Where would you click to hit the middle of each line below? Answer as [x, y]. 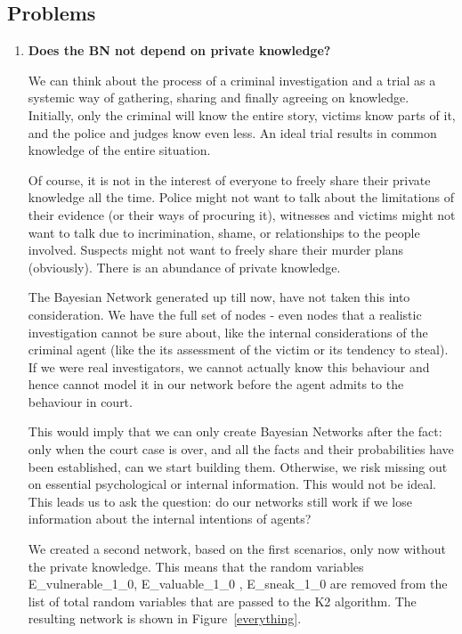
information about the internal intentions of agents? [170, 519]
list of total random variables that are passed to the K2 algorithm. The [222, 601]
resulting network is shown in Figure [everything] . [165, 618]
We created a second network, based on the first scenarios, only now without [237, 549]
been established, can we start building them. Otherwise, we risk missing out [238, 466]
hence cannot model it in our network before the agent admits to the [216, 384]
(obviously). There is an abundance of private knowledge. [184, 267]
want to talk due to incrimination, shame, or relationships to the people [224, 232]
